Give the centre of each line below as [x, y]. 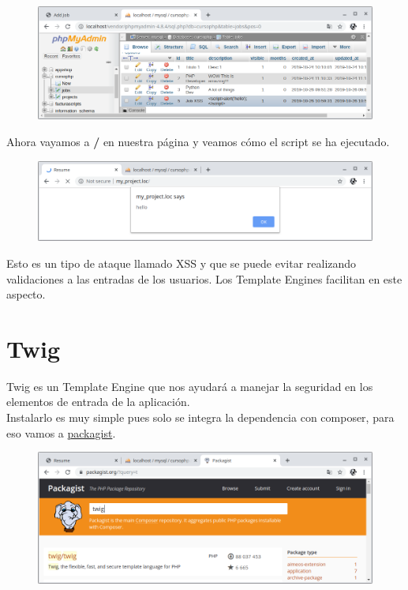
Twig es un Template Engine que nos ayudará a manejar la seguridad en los [190, 386]
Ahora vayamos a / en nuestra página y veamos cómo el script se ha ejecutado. [198, 142]
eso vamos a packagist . [61, 432]
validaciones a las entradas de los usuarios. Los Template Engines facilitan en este [204, 278]
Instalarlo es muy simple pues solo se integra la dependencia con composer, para [200, 417]
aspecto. [26, 294]
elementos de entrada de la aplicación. [98, 402]
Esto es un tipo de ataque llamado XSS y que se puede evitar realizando [182, 263]
